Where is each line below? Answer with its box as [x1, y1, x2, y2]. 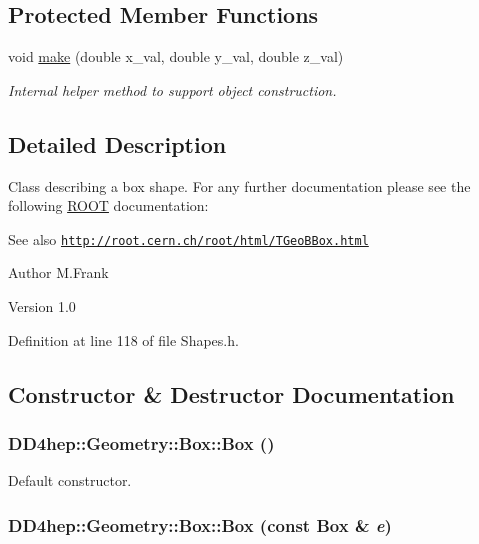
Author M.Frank [8, 262, 109, 283]
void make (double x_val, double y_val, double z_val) [8, 46, 344, 67]
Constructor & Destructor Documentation [8, 378, 455, 409]
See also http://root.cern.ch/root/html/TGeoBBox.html [8, 228, 369, 249]
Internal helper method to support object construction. [8, 79, 337, 100]
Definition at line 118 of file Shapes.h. [8, 329, 239, 350]
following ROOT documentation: [8, 195, 209, 216]
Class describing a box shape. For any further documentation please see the [8, 175, 471, 196]
